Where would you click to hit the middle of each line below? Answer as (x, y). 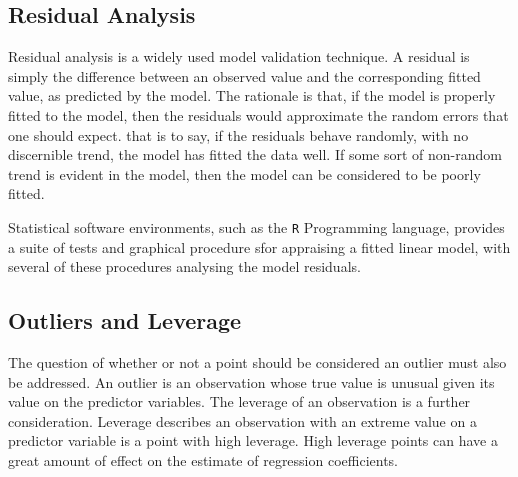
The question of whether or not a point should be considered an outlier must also (257, 362)
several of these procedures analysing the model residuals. (184, 266)
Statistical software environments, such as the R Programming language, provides (256, 226)
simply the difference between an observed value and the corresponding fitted (244, 75)
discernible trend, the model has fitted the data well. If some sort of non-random (255, 154)
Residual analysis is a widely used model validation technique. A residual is (239, 56)
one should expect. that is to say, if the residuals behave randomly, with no (238, 134)
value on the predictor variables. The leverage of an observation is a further (239, 401)
